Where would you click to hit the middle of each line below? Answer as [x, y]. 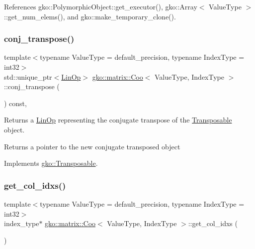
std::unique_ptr [28, 76]
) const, [15, 103]
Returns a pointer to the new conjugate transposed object [92, 146]
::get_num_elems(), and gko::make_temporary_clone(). [90, 16]
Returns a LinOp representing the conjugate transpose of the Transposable [118, 120]
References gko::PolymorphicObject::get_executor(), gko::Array [101, 6]
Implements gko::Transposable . [51, 163]
